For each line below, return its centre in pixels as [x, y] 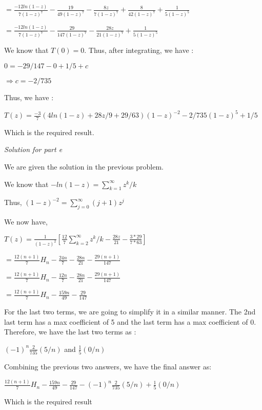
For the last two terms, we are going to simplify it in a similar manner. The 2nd [130, 312]
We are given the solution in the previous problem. [84, 167]
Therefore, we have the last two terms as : [70, 332]
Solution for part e [33, 149]
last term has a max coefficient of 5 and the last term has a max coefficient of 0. [130, 321]
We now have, [26, 222]
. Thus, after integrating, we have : [139, 50]
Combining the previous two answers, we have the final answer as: [108, 367]
